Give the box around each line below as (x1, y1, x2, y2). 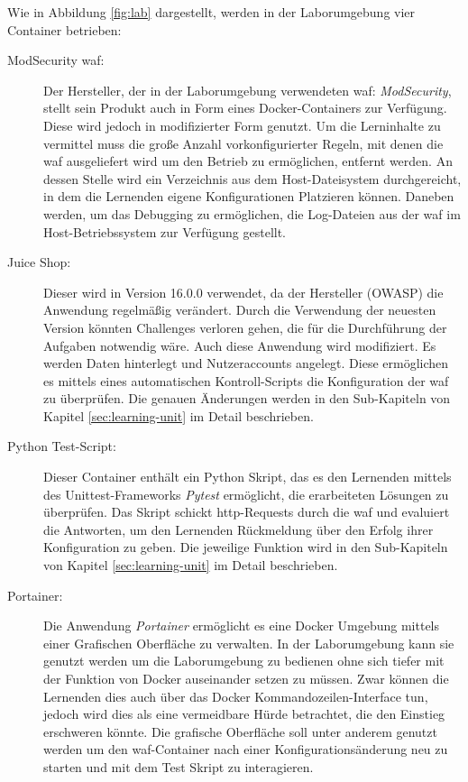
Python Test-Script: (7, 437, 116, 455)
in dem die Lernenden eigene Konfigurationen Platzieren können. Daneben (43, 187, 454, 206)
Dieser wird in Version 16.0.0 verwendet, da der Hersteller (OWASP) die (43, 282, 444, 301)
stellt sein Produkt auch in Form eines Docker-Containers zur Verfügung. (43, 98, 447, 117)
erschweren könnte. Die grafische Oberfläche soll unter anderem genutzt (43, 722, 437, 741)
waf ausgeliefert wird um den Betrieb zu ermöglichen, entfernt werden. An (43, 152, 453, 170)
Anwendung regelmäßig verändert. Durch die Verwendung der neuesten (43, 300, 436, 319)
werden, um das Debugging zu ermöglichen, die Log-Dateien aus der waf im (43, 204, 461, 223)
